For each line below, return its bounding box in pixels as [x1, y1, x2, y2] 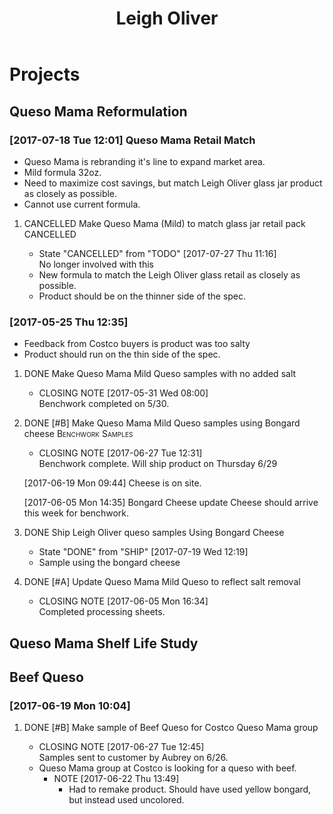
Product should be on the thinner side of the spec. [38, 290, 247, 302]
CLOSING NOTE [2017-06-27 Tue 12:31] [38, 447, 203, 459]
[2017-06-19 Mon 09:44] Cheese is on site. [23, 477, 202, 489]
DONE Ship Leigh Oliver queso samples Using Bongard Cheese [23, 527, 285, 539]
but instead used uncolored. [68, 794, 185, 806]
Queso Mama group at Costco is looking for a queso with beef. [38, 762, 297, 774]
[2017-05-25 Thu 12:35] [9, 315, 129, 329]
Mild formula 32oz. [23, 166, 102, 178]
